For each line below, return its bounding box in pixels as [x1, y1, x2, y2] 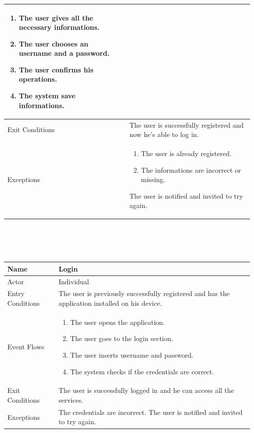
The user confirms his [19, 64, 93, 74]
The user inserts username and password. [70, 350, 193, 360]
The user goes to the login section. [70, 333, 173, 343]
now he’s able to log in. [129, 129, 199, 139]
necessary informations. [19, 22, 100, 32]
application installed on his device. [58, 297, 162, 308]
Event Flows [7, 342, 44, 352]
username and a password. [19, 48, 110, 58]
